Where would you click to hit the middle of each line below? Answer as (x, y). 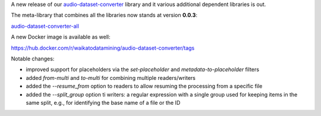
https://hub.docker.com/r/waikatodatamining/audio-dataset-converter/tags (103, 48)
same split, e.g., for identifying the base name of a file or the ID (103, 102)
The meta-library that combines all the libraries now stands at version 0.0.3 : (104, 15)
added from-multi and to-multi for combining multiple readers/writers (111, 78)
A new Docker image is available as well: (61, 37)
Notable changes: (33, 59)
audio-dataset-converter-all (45, 26)
